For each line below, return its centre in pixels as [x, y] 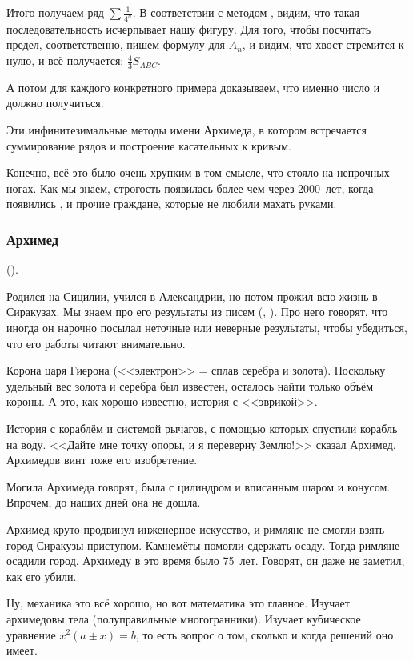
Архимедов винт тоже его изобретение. [102, 460]
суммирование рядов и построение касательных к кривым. [149, 145]
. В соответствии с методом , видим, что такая [246, 12]
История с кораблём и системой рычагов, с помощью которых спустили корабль [202, 429]
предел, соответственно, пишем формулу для [116, 44]
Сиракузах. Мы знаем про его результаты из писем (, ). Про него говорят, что [197, 312]
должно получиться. [55, 103]
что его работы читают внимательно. [96, 343]
